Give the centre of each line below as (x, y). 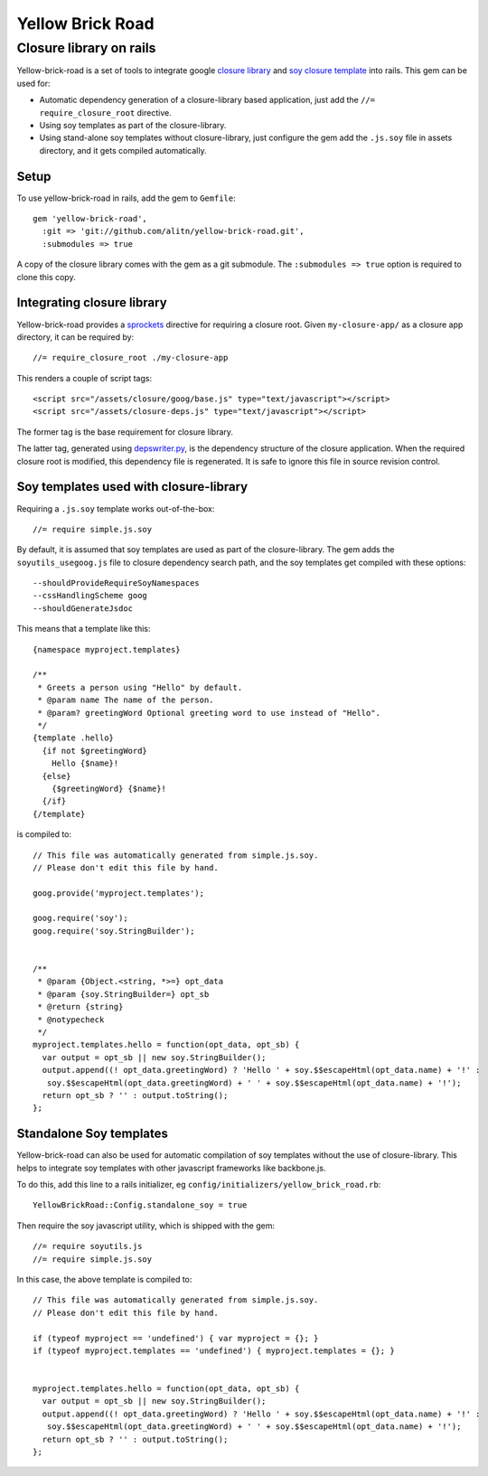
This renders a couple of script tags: (84, 378)
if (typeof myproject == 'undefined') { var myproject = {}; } (176, 1338)
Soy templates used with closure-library (132, 487)
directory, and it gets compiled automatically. (123, 150)
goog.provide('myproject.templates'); (119, 893)
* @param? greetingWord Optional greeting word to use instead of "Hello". (209, 713)
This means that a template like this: (84, 629)
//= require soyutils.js (88, 1246)
